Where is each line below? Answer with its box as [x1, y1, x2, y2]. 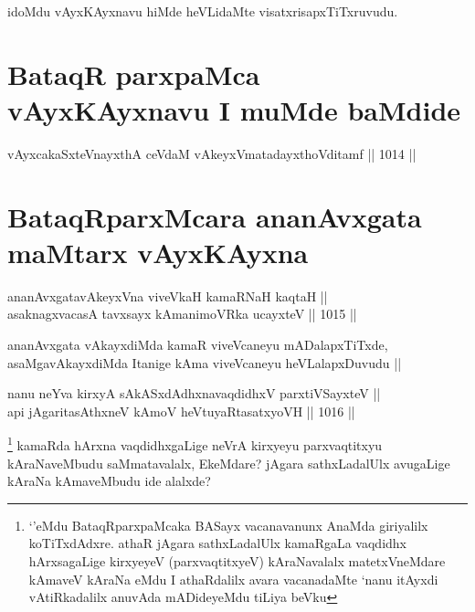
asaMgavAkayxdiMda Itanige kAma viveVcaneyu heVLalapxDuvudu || [7, 353, 402, 372]
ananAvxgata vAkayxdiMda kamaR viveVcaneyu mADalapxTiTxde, [7, 335, 388, 353]
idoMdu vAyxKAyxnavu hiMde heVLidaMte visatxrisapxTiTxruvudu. [7, 2, 398, 20]
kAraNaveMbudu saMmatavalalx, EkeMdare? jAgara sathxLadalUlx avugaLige [7, 453, 450, 472]
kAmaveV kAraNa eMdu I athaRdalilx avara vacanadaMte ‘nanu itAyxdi [28, 569, 438, 588]
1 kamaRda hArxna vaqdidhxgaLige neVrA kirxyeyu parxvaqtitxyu [7, 433, 383, 455]
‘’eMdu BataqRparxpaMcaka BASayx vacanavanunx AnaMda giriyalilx [28, 515, 428, 534]
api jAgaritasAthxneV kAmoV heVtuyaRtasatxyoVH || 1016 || [7, 401, 355, 420]
